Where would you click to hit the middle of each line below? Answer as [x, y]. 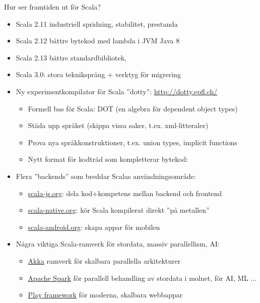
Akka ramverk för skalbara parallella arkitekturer [104, 260]
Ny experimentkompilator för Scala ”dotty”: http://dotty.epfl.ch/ [117, 91]
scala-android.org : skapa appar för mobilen [94, 227]
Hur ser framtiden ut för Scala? [52, 7]
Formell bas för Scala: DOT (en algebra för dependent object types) [133, 108]
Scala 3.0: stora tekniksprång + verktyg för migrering [98, 74]
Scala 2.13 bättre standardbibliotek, [71, 57]
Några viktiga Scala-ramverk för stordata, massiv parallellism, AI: [118, 244]
